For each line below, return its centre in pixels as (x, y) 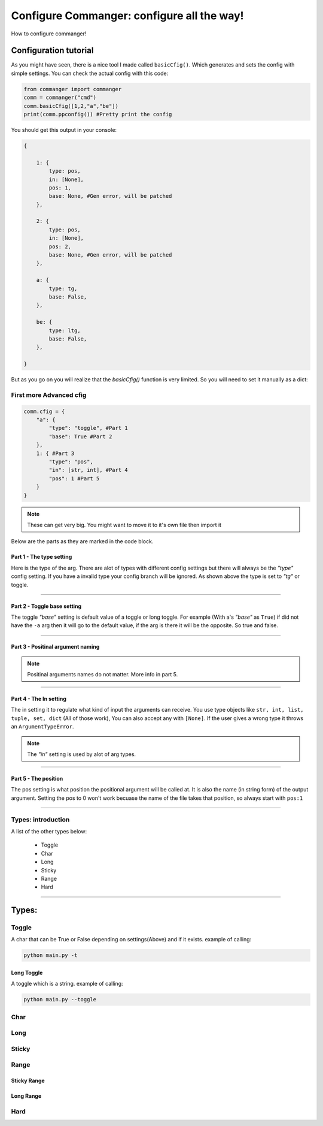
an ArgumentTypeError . (42, 727)
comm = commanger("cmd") (60, 98)
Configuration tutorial (52, 51)
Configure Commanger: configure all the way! (128, 16)
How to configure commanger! (49, 34)
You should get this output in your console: (64, 130)
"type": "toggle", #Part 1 (88, 428)
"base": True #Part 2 (80, 436)
